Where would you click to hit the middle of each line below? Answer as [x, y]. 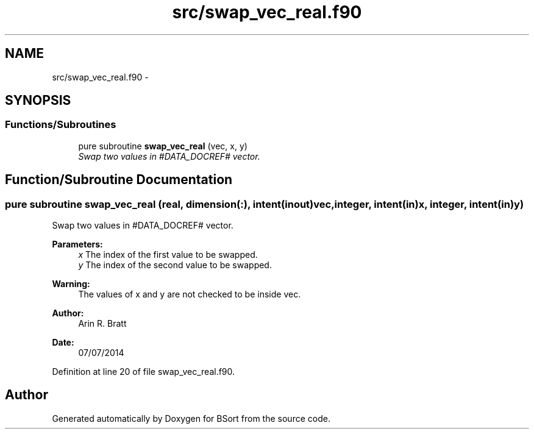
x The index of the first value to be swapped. [168, 255]
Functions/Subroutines [61, 125]
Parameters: [77, 244]
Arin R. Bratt [102, 324]
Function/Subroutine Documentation [119, 180]
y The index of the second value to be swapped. [175, 265]
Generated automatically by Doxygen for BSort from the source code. [191, 418]
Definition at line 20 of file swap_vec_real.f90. [144, 372]
